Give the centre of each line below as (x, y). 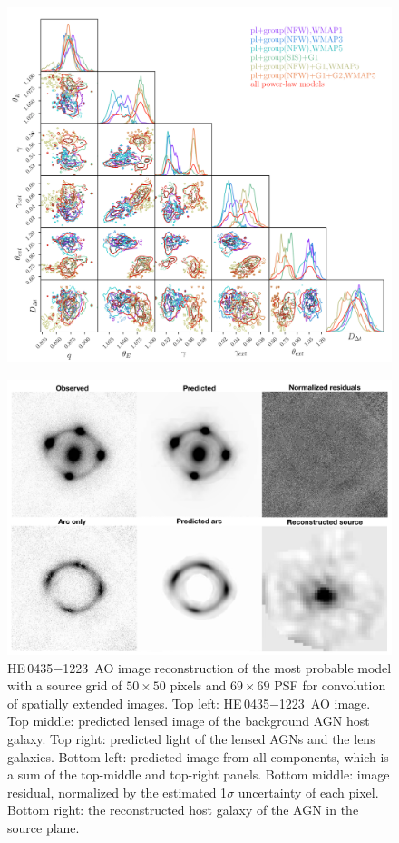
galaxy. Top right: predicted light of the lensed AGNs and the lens (191, 738)
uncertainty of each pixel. (308, 792)
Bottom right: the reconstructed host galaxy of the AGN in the (183, 810)
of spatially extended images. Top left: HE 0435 (138, 703)
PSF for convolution (330, 685)
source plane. (44, 827)
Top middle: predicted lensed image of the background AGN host (189, 721)
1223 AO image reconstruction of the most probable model (227, 667)
